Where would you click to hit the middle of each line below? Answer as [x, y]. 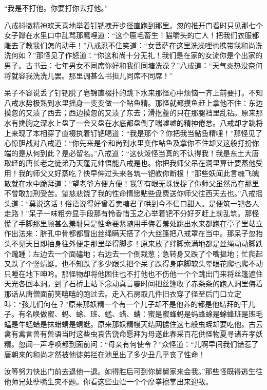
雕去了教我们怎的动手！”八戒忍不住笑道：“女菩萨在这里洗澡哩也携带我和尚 [130, 45]
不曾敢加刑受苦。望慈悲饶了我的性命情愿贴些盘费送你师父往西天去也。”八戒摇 [133, 193]
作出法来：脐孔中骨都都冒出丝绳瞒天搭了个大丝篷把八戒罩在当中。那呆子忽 [130, 233]
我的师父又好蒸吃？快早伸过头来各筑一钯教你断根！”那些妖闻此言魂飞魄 [139, 173]
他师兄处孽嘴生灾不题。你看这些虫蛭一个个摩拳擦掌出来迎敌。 [108, 381]
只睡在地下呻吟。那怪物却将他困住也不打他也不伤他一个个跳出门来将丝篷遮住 [133, 273]
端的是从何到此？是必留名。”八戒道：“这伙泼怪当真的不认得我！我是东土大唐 [132, 153]
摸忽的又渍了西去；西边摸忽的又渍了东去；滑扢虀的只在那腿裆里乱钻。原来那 [133, 113]
